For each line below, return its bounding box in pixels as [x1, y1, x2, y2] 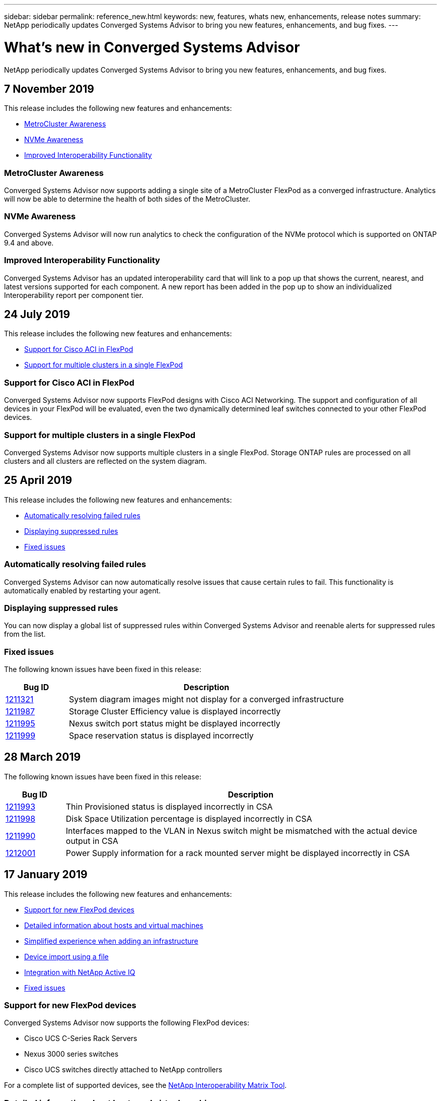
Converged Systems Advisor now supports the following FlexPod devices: [4, 1018, 249, 1027]
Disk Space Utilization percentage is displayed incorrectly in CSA [65, 813, 312, 824]
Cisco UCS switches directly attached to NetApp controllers [24, 1065, 223, 1074]
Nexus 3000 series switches [24, 1050, 119, 1059]
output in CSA [65, 835, 118, 846]
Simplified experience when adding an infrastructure [24, 936, 198, 945]
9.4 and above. [4, 238, 54, 247]
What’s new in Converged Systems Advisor [4, 38, 300, 56]
